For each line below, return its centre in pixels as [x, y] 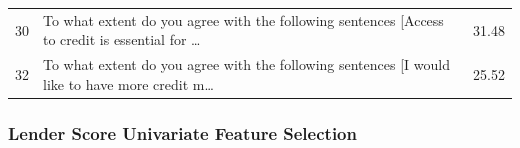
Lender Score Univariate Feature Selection [182, 132]
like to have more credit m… [128, 83]
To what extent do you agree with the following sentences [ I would [246, 64]
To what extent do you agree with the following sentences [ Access [243, 19]
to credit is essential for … [122, 39]
